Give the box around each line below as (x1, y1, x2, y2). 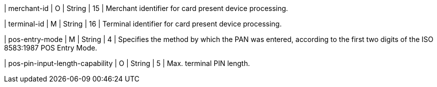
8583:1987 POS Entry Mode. (4, 43, 98, 52)
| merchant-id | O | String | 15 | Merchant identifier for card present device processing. (4, 4, 288, 12)
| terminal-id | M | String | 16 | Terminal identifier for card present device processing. (4, 19, 282, 28)
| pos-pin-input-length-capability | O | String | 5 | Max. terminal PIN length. (4, 59, 250, 67)
